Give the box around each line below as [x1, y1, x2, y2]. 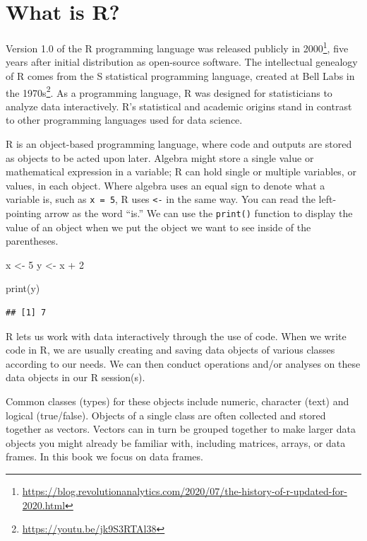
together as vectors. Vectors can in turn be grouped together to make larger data [6, 421, 356, 436]
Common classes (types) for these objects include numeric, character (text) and [6, 394, 349, 409]
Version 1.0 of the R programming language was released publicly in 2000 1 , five [6, 39, 349, 55]
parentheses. [6, 233, 59, 248]
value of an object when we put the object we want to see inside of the [6, 219, 311, 234]
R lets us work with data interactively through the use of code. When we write [6, 328, 347, 343]
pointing [6, 206, 42, 221]
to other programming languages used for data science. [6, 112, 243, 127]
